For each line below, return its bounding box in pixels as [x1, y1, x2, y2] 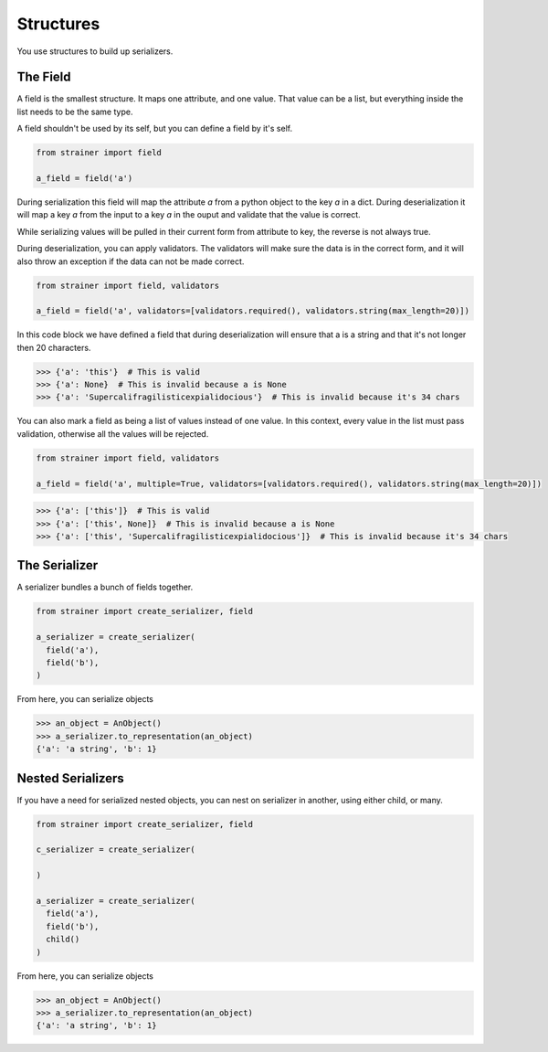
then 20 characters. [16, 342, 91, 353]
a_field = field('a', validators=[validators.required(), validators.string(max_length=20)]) [36, 306, 470, 316]
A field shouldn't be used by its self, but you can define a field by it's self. [16, 123, 292, 134]
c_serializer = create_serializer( [36, 845, 195, 855]
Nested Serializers [16, 770, 125, 786]
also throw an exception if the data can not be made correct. [16, 256, 245, 267]
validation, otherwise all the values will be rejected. [16, 428, 209, 439]
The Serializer [16, 558, 99, 573]
